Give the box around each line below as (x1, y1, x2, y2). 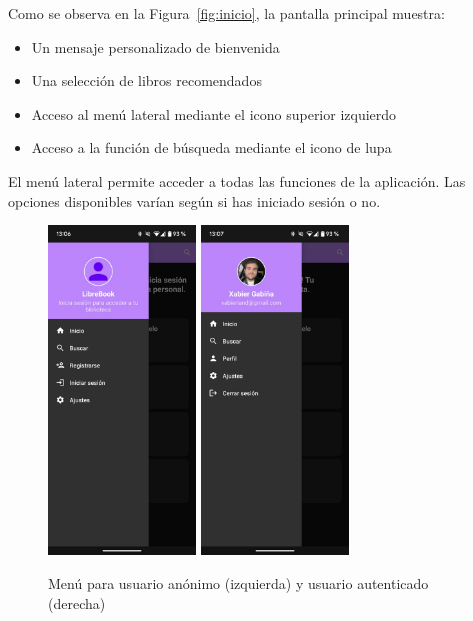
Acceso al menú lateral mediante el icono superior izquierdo (31, 103, 397, 124)
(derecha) (48, 592, 106, 613)
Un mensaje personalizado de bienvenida (31, 36, 280, 57)
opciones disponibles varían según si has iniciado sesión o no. (8, 190, 381, 211)
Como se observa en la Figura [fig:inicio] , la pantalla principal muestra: (8, 3, 445, 23)
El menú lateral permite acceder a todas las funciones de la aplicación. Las (8, 170, 466, 191)
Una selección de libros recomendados (31, 70, 262, 91)
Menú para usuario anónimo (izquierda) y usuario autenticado (48, 573, 429, 594)
